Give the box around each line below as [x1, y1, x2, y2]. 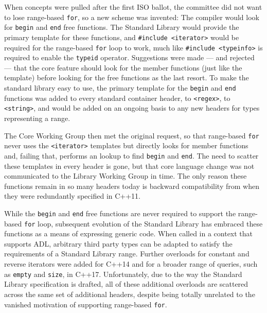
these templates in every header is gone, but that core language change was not [4, 160, 255, 171]
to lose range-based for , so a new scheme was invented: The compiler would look [4, 11, 259, 22]
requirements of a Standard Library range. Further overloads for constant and [4, 248, 250, 259]
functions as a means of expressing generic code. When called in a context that [4, 228, 253, 239]
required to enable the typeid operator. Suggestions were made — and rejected [4, 52, 255, 63]
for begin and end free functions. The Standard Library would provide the [4, 22, 239, 32]
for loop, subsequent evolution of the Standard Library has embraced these [24, 218, 263, 229]
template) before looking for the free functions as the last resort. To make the [4, 72, 249, 83]
